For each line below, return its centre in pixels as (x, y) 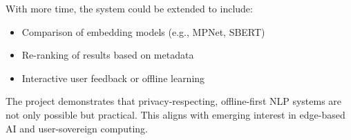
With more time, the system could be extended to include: (129, 8)
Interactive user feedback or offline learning (113, 78)
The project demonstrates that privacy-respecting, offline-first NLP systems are (174, 101)
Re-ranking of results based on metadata (108, 55)
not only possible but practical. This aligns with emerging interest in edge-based (175, 114)
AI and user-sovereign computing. (77, 128)
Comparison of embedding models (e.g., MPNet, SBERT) (143, 31)
